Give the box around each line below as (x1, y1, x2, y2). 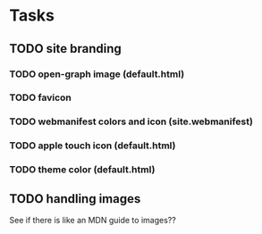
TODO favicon (9, 91, 72, 104)
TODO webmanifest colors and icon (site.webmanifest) (9, 115, 253, 128)
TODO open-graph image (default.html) (9, 68, 185, 80)
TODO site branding (9, 41, 123, 56)
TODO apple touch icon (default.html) (9, 139, 176, 152)
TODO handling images (9, 191, 141, 206)
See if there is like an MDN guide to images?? (9, 215, 176, 225)
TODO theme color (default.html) (9, 163, 156, 176)
